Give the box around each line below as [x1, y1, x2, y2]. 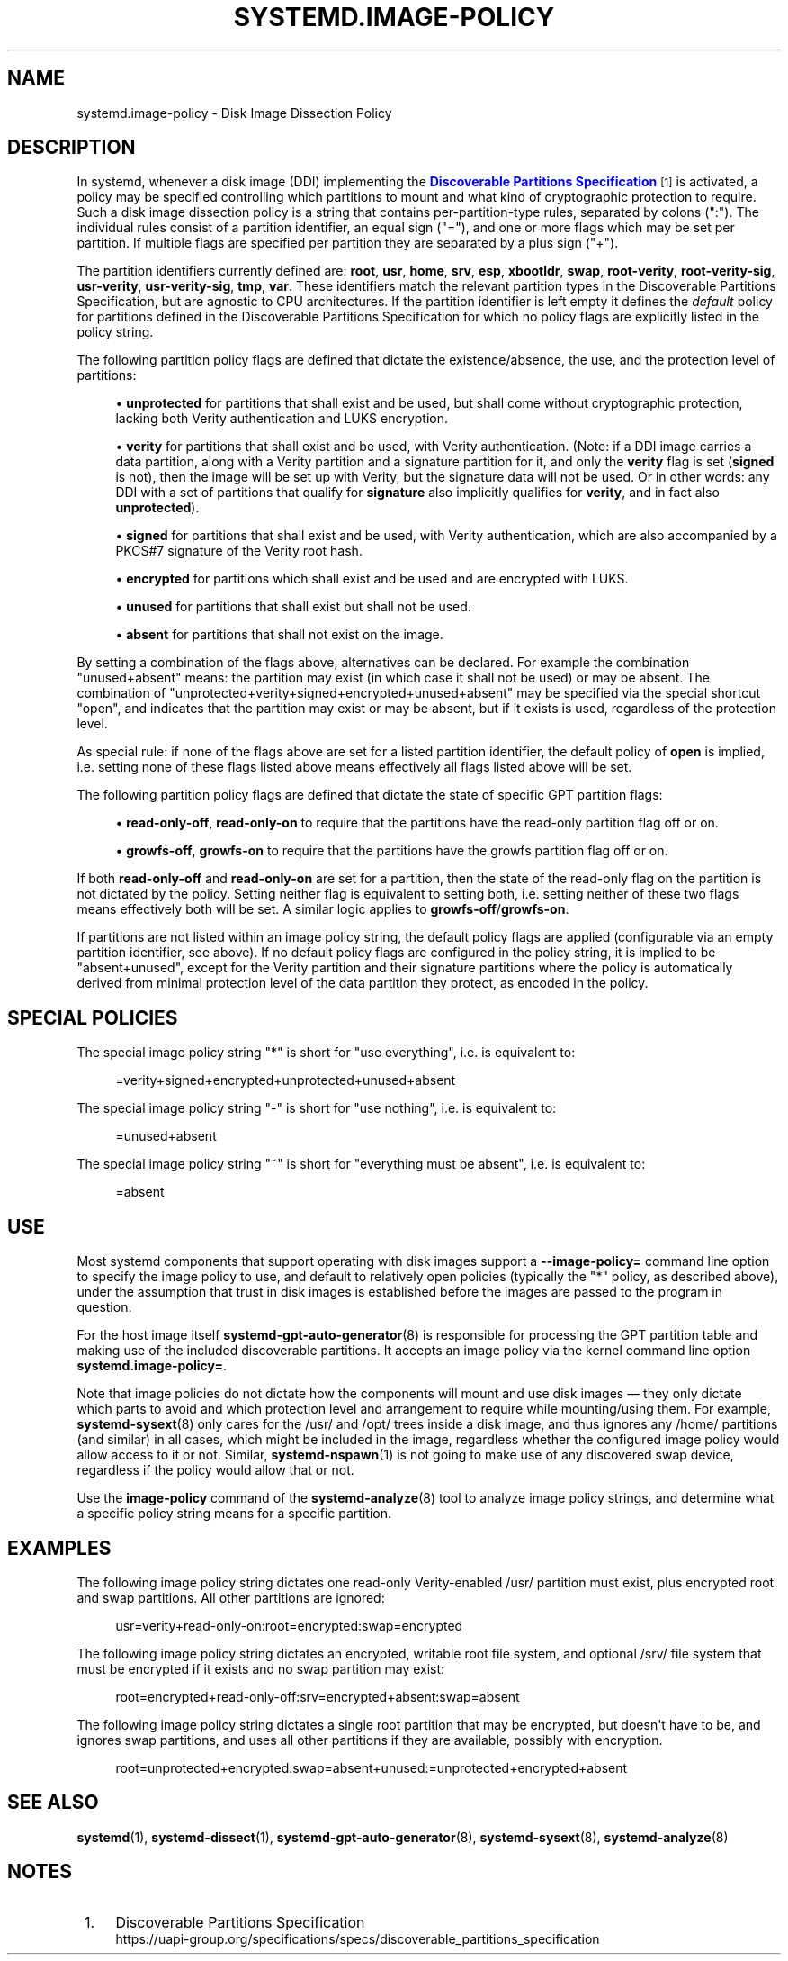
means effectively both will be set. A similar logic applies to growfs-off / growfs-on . [76, 901, 569, 917]
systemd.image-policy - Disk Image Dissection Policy [76, 104, 392, 121]
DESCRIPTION [7, 136, 136, 159]
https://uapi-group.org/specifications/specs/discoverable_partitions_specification [115, 1930, 600, 1947]
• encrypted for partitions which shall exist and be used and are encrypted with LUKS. [115, 571, 629, 587]
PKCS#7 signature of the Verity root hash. [115, 543, 363, 559]
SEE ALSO [7, 1791, 99, 1814]
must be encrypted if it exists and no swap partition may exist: [76, 1660, 445, 1676]
